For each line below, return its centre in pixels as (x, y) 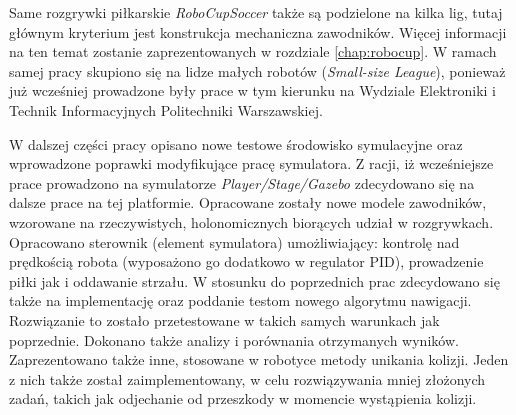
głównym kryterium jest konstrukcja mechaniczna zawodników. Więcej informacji (258, 31)
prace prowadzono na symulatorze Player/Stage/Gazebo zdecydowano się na (242, 182)
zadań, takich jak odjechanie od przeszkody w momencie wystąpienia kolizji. (243, 398)
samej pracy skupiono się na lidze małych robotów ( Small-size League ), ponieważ (257, 70)
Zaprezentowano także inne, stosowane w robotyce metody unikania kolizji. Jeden (259, 359)
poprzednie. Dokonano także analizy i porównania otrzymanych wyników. (234, 339)
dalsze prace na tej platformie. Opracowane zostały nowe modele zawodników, (248, 202)
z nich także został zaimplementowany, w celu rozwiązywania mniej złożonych (247, 378)
